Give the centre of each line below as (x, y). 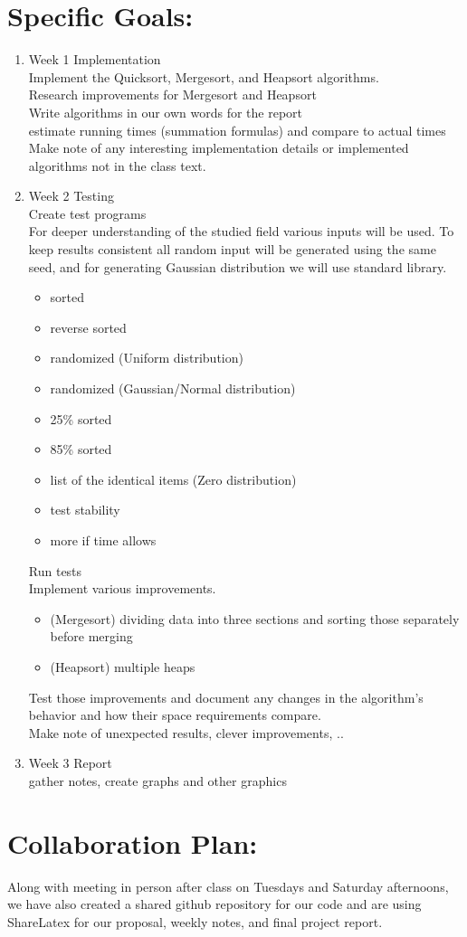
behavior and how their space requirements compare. (175, 715)
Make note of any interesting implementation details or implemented (219, 148)
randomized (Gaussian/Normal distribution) (173, 388)
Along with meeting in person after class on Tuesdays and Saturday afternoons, (228, 886)
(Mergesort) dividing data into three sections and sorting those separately (255, 618)
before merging (91, 636)
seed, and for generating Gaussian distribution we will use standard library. (238, 266)
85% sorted (81, 449)
